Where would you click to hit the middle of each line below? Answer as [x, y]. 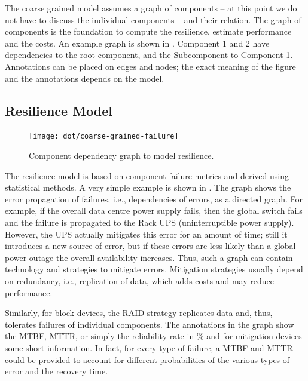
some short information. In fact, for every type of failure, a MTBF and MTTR [149, 347]
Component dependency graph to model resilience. [121, 156]
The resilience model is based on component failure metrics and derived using [147, 175]
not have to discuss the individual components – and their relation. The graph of [153, 19]
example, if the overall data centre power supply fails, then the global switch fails [154, 211]
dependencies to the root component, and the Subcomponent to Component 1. [149, 55]
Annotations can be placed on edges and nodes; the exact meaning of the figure [150, 66]
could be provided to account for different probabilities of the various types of [147, 359]
